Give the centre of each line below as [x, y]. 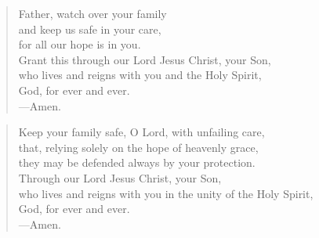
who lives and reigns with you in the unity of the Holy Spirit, [166, 193]
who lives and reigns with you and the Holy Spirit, [140, 75]
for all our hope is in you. [80, 44]
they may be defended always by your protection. [137, 162]
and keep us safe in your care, [90, 29]
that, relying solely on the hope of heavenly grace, [138, 147]
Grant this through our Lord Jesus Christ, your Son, [145, 59]
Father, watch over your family [92, 13]
